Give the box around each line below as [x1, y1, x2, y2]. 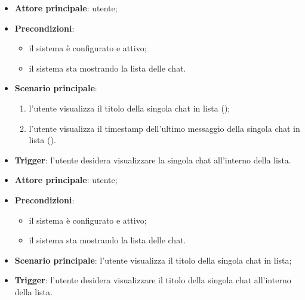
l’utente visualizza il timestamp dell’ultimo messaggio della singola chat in [29, 122, 300, 134]
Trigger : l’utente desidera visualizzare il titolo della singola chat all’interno [14, 274, 291, 286]
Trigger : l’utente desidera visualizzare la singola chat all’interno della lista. [14, 153, 291, 166]
